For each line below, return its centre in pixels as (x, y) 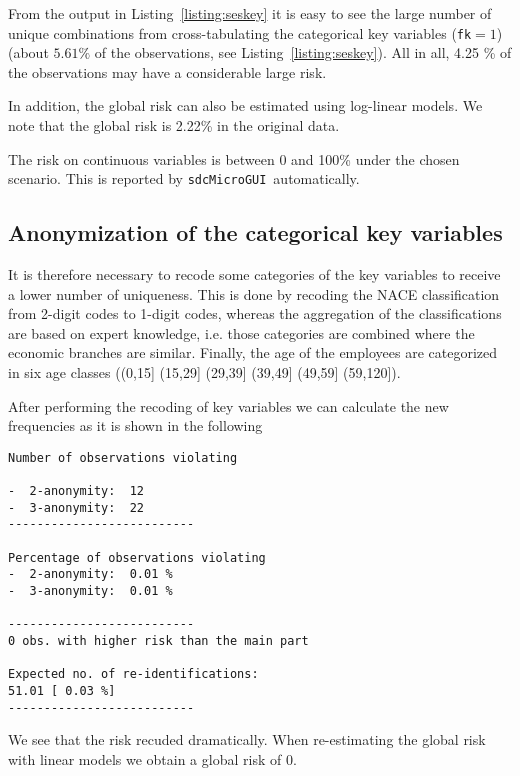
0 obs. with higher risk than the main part (158, 641)
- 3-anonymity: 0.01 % (90, 591)
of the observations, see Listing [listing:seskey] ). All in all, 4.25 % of (303, 52)
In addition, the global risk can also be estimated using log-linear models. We (245, 105)
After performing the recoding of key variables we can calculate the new (228, 405)
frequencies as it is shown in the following (135, 425)
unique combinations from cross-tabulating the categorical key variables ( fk (240, 32)
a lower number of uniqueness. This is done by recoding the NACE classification (254, 293)
